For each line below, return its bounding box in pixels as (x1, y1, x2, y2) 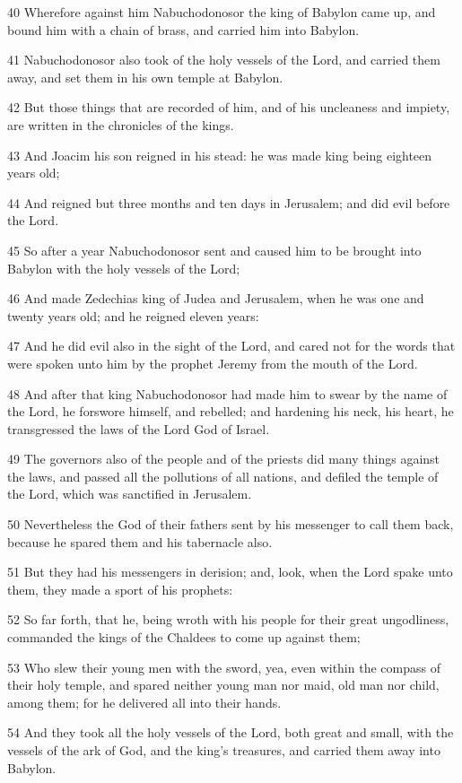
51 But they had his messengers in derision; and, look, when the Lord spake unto (7, 562, 453, 581)
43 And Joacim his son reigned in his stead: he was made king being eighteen (7, 145, 432, 164)
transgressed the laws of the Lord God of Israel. (7, 419, 270, 438)
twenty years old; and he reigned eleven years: (7, 306, 259, 325)
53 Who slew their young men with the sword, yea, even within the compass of (7, 657, 440, 676)
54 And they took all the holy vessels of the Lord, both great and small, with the (7, 723, 454, 742)
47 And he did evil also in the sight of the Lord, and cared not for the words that (7, 336, 456, 355)
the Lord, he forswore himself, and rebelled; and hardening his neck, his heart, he (7, 402, 454, 421)
